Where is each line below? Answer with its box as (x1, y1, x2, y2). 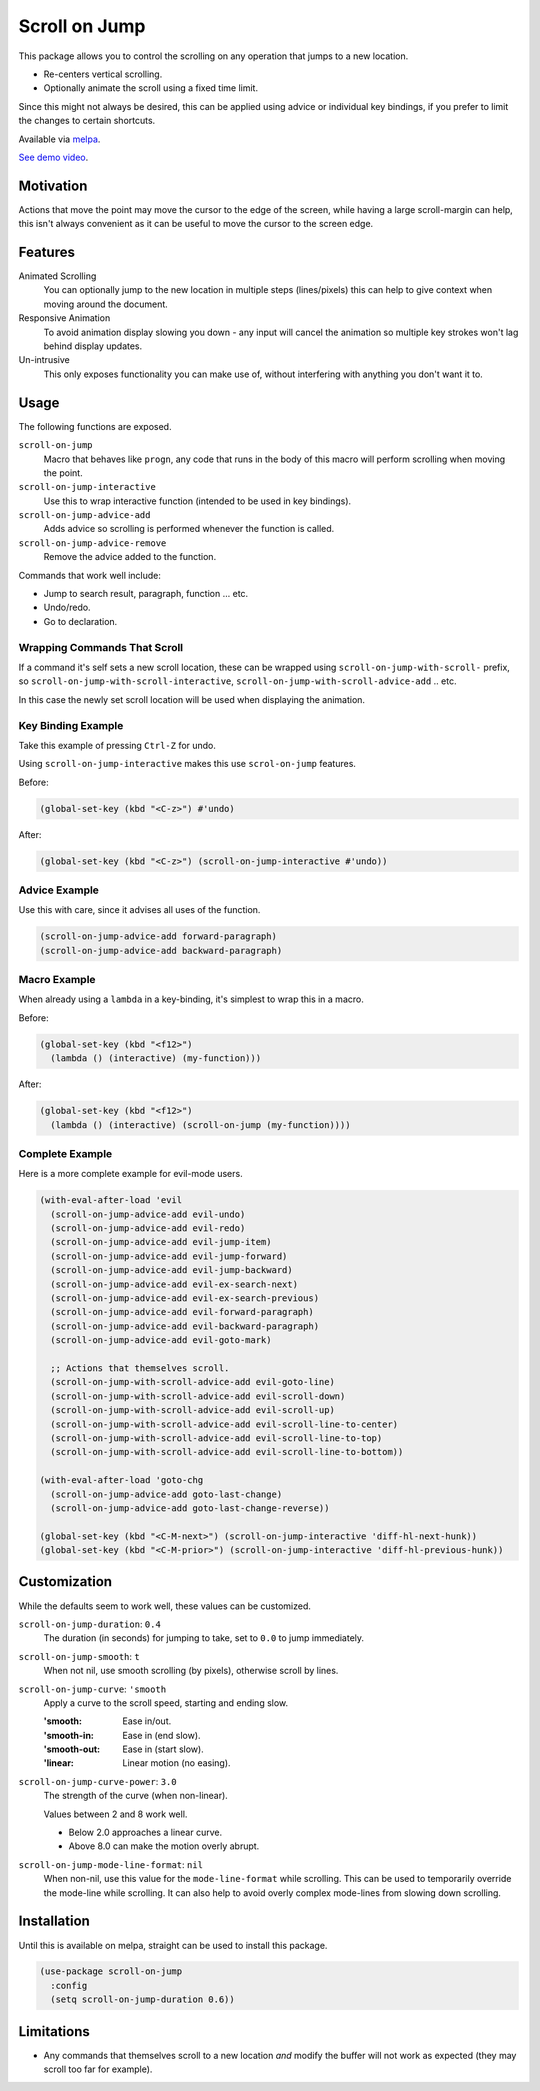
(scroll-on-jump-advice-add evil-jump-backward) (50, 1265, 294, 1276)
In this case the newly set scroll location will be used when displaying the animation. (18, 693, 365, 705)
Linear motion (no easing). (122, 1757, 231, 1769)
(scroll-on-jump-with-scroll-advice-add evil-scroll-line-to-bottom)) (50, 1446, 404, 1458)
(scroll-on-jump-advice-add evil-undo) (50, 1208, 246, 1220)
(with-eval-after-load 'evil (39, 1195, 183, 1206)
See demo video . (18, 151, 89, 163)
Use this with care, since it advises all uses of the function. (18, 904, 261, 916)
